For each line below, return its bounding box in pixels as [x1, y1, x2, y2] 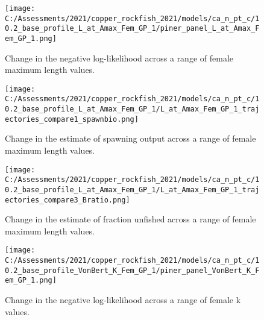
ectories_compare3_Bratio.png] [5, 195, 130, 204]
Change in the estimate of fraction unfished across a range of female [5, 213, 256, 225]
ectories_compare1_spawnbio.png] [5, 115, 139, 124]
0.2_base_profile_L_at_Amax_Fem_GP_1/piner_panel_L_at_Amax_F [5, 24, 260, 33]
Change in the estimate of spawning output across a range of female [5, 132, 256, 145]
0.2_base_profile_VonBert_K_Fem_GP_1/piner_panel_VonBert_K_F [5, 266, 260, 275]
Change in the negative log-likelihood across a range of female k [5, 293, 241, 306]
